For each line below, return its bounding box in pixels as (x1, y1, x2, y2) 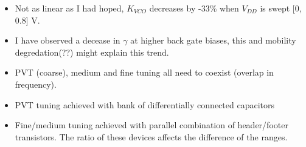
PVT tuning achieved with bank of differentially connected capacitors (15, 98, 274, 111)
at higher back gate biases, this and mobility (130, 34, 296, 47)
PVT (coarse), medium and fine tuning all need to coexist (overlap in (15, 66, 274, 79)
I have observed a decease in (15, 34, 120, 47)
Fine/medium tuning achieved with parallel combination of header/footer (15, 119, 288, 131)
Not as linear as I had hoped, (15, 2, 124, 14)
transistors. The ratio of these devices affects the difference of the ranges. (15, 130, 288, 143)
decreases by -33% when (149, 2, 239, 14)
